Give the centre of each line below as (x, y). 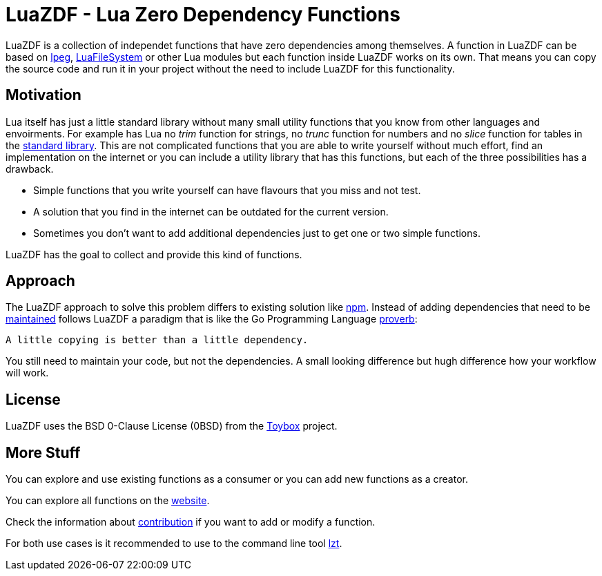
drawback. (30, 169)
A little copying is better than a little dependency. (157, 340)
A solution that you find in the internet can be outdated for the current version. (211, 211)
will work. (27, 373)
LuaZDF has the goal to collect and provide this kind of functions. (154, 254)
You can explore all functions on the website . (108, 501)
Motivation (43, 95)
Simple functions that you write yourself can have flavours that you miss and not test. (227, 190)
